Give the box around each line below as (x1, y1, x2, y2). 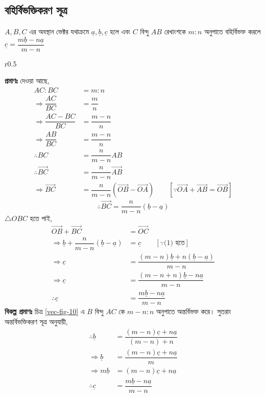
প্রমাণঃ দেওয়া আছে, (5, 75, 50, 86)
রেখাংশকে (164, 26, 186, 37)
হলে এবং (110, 26, 131, 37)
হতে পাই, (30, 213, 52, 224)
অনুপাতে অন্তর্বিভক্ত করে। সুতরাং (156, 306, 231, 317)
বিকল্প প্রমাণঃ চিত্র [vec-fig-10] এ (5, 306, 85, 317)
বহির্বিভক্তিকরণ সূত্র (5, 2, 67, 18)
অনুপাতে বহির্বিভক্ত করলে (204, 26, 261, 37)
